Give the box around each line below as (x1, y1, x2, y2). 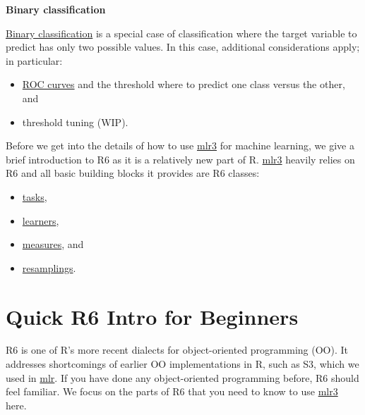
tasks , (22, 189, 47, 204)
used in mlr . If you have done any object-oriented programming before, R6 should (6, 370, 359, 385)
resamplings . (22, 260, 76, 275)
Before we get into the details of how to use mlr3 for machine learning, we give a (6, 138, 354, 153)
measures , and (22, 237, 84, 252)
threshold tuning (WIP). (22, 114, 128, 129)
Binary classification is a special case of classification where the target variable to (6, 25, 357, 40)
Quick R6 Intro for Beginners (6, 302, 299, 330)
